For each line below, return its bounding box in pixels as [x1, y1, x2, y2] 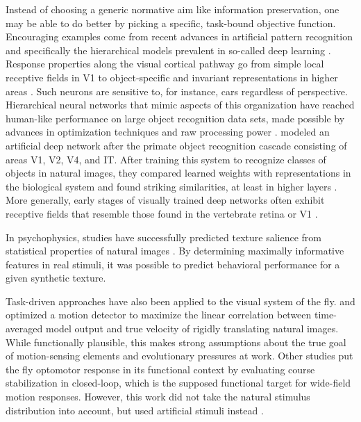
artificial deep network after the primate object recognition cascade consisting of [6, 138, 347, 152]
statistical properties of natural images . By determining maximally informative [6, 243, 344, 258]
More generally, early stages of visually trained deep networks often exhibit [6, 193, 325, 207]
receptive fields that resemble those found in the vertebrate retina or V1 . [6, 206, 318, 220]
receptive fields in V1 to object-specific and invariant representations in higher [6, 70, 338, 84]
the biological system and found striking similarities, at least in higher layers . [6, 179, 337, 193]
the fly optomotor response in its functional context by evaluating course [6, 362, 315, 376]
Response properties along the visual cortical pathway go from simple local [6, 56, 324, 71]
